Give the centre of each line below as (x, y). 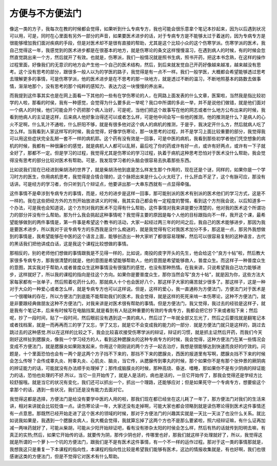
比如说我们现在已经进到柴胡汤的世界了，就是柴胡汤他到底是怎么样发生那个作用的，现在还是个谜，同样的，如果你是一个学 (137, 169)
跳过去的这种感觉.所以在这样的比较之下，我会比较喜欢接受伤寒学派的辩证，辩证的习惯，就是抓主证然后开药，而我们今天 (136, 332)
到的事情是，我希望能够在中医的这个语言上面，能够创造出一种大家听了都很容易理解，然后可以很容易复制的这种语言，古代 (137, 237)
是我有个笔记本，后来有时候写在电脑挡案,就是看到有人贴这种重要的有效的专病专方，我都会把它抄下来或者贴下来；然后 (134, 310)
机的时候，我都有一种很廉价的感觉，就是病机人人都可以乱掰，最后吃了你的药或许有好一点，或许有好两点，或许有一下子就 (137, 146)
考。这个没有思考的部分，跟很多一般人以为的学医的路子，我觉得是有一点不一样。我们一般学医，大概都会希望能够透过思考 (137, 71)
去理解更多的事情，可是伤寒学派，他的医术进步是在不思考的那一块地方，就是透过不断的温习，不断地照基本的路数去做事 (135, 79)
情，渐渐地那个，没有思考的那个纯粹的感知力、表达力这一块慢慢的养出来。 (88, 86)
